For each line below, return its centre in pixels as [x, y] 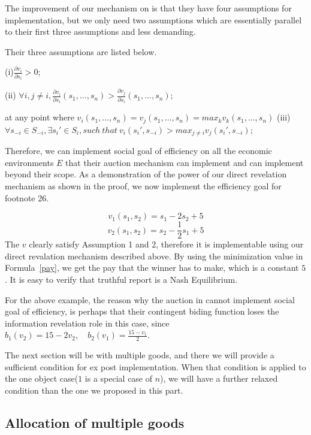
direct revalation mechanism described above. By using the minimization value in [154, 256]
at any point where [40, 117]
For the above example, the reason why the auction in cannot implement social [150, 299]
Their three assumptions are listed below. [81, 51]
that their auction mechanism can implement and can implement [185, 162]
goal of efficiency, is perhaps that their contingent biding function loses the [142, 311]
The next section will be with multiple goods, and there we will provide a [140, 355]
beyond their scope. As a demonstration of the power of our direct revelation [146, 174]
